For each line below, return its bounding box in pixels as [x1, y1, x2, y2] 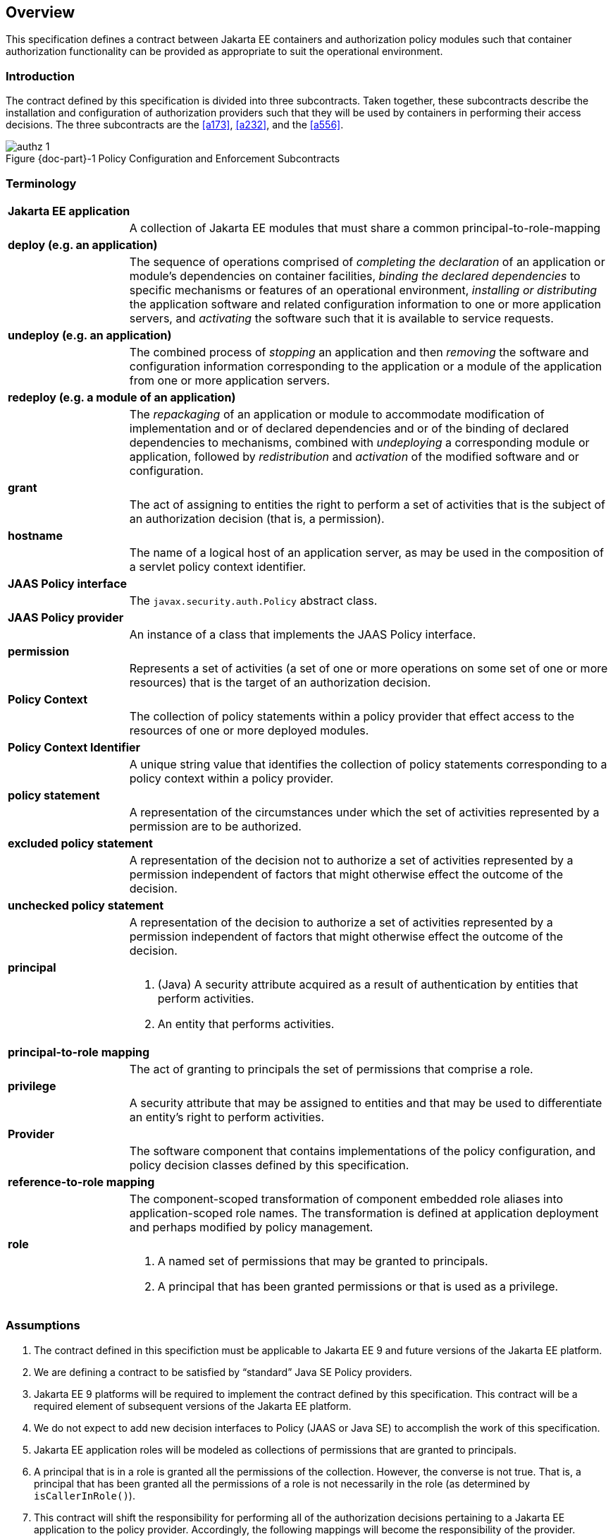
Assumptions [6, 1318, 80, 1333]
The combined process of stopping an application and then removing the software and [129, 344, 589, 359]
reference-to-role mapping [8, 1174, 155, 1189]
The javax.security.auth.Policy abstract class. [129, 593, 378, 608]
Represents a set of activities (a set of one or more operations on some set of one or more [129, 660, 608, 675]
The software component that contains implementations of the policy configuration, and [129, 1143, 596, 1158]
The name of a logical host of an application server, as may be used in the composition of [129, 545, 604, 560]
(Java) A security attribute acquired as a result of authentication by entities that [157, 977, 578, 991]
